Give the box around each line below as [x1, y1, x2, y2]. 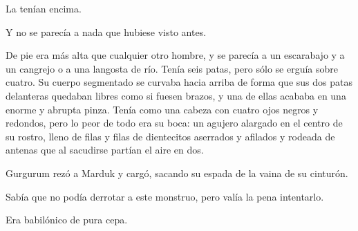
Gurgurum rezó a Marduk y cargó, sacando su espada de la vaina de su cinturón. [6, 165, 348, 180]
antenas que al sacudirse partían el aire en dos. [6, 142, 204, 157]
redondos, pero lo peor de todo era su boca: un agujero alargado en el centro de [6, 115, 343, 130]
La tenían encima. [6, 1, 82, 15]
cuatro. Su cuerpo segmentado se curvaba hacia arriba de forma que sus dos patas [6, 75, 352, 89]
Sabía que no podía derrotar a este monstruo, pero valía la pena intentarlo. [6, 189, 324, 203]
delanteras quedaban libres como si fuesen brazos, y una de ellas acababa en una [6, 88, 346, 102]
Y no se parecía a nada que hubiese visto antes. [6, 24, 207, 39]
